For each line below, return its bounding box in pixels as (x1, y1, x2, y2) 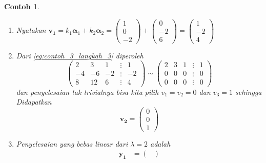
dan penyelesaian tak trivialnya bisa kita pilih (16, 86, 159, 97)
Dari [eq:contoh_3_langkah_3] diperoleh (16, 50, 144, 60)
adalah (150, 138, 171, 149)
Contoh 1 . (4, 1, 39, 11)
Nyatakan (16, 25, 46, 35)
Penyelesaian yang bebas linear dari (16, 138, 128, 149)
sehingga (235, 86, 262, 97)
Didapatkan (16, 96, 52, 107)
